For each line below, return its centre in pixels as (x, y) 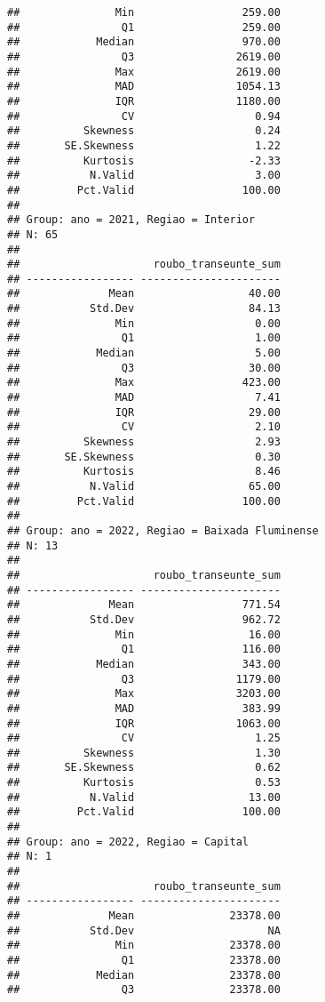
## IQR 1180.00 (144, 101)
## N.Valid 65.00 (144, 486)
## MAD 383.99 (144, 708)
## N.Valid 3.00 (144, 176)
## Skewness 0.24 (144, 131)
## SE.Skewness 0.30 (144, 457)
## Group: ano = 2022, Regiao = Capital (128, 842)
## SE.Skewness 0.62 (144, 768)
